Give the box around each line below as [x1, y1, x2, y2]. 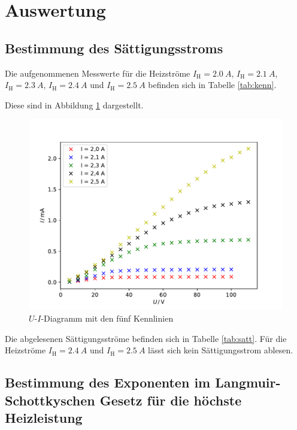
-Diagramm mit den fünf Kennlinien [41, 311, 174, 324]
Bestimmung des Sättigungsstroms [5, 38, 223, 57]
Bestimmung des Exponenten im [5, 373, 211, 392]
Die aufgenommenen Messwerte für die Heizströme [5, 66, 190, 79]
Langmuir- [215, 373, 281, 392]
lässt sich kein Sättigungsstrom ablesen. [148, 344, 293, 356]
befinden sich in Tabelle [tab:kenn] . [148, 78, 277, 91]
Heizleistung [5, 408, 83, 426]
